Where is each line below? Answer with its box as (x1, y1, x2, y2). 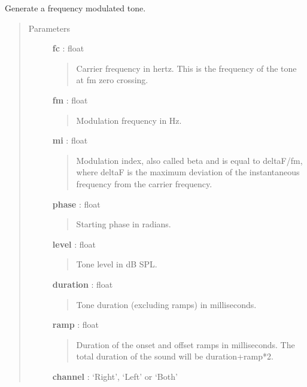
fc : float (52, 42, 84, 54)
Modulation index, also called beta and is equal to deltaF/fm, (76, 154, 303, 166)
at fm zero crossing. (76, 74, 148, 86)
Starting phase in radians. (76, 218, 171, 230)
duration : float (52, 278, 113, 290)
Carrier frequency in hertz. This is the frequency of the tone (76, 62, 297, 74)
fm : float (52, 93, 88, 106)
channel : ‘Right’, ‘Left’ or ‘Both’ (52, 370, 178, 382)
